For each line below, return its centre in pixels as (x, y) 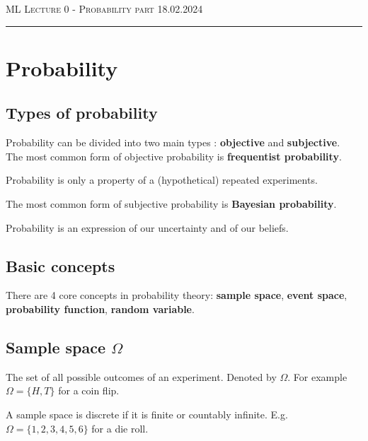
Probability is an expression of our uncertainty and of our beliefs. (147, 227)
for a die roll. (120, 428)
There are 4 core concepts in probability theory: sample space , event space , (177, 295)
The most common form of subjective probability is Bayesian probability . (171, 203)
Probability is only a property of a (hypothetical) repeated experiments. (162, 180)
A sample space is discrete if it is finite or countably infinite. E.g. (147, 414)
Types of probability (82, 113)
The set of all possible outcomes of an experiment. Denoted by (141, 376)
